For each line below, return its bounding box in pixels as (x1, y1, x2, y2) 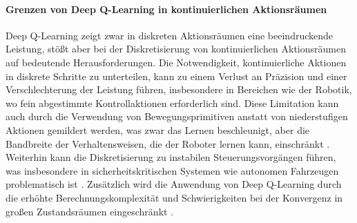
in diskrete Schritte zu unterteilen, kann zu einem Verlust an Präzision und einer (6, 68, 347, 83)
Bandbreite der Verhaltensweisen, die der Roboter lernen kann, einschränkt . (6, 136, 330, 151)
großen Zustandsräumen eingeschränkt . (6, 204, 174, 218)
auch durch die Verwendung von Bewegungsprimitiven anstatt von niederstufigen (6, 109, 348, 124)
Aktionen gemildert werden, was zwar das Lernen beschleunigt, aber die (6, 122, 310, 137)
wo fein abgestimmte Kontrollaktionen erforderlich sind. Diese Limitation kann (6, 95, 339, 110)
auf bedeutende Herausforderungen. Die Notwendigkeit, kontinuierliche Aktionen (6, 55, 347, 69)
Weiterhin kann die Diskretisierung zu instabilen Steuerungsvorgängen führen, (6, 150, 336, 164)
